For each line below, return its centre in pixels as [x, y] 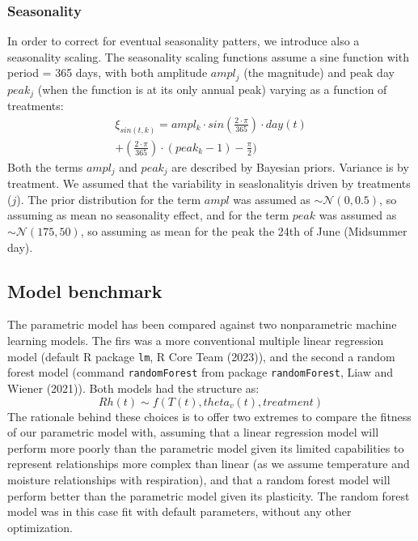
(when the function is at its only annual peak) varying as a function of [212, 89]
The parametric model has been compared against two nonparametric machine [202, 324]
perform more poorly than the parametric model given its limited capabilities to [206, 447]
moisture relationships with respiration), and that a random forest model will [199, 479]
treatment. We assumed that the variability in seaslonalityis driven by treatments [209, 183]
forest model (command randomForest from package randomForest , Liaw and [201, 372]
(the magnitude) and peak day [319, 72]
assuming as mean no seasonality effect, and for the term [148, 215]
